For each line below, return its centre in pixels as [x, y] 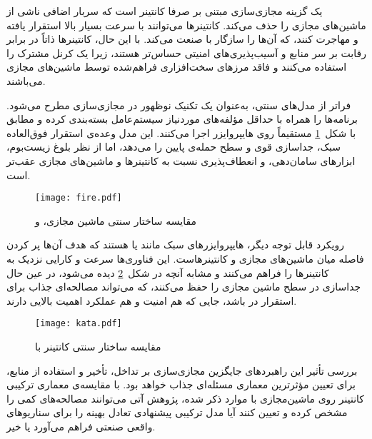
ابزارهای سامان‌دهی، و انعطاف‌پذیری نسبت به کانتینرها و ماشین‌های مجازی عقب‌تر [181, 160]
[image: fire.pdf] [79, 198]
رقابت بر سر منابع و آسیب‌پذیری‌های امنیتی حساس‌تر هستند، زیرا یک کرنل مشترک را [186, 52]
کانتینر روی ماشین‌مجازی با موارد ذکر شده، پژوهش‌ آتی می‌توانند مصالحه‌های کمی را [186, 398]
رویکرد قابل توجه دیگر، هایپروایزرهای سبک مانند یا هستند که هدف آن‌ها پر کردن [176, 244]
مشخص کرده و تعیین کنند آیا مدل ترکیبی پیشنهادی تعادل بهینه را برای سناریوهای [177, 412]
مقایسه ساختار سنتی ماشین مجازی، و [116, 220]
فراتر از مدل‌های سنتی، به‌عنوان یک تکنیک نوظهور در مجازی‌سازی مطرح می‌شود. [179, 105]
